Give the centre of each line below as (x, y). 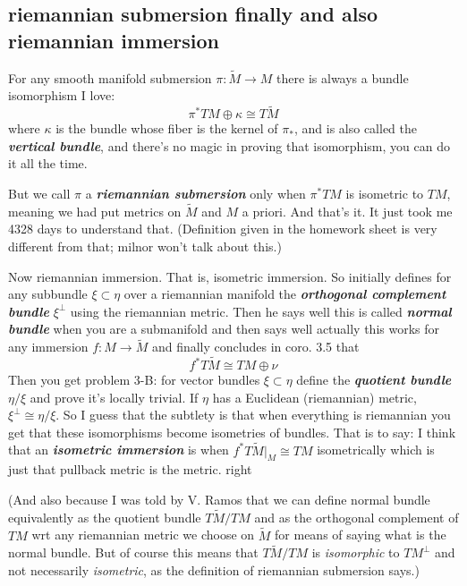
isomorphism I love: (62, 95)
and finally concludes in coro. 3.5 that (255, 347)
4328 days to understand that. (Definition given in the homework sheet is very (223, 229)
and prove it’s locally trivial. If (114, 397)
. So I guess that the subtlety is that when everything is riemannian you (253, 415)
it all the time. (48, 163)
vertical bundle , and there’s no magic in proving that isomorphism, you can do (229, 145)
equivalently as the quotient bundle (105, 517)
